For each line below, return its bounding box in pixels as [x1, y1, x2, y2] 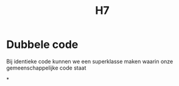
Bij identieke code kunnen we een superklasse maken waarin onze [6, 58, 174, 65]
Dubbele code [6, 38, 79, 51]
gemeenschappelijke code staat [6, 64, 86, 71]
